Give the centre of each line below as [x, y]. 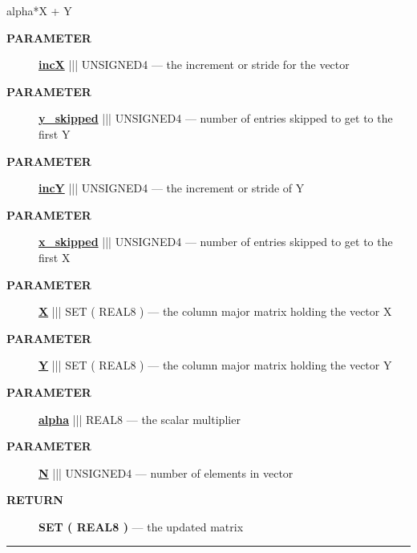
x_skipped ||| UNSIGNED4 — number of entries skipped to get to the [216, 242]
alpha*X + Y [39, 10]
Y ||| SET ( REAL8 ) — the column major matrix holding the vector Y [215, 365]
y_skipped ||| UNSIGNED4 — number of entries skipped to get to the [216, 118]
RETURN [35, 500]
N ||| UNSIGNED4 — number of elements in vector [166, 472]
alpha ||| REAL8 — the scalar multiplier [140, 419]
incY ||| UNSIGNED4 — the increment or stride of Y [172, 188]
